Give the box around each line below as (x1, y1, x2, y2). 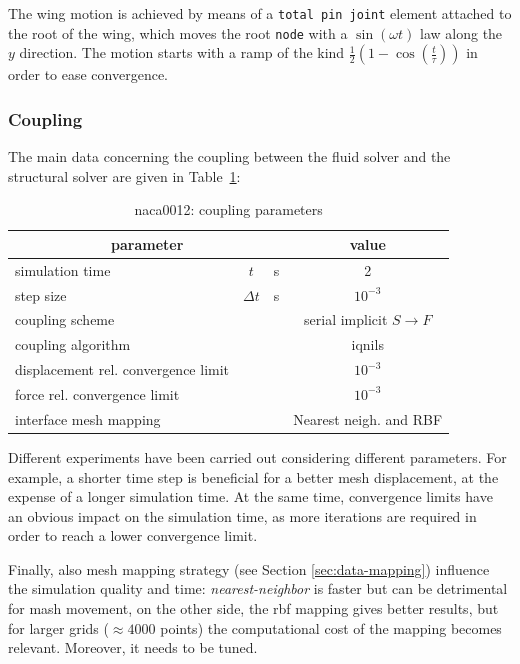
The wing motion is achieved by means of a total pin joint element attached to (8, 3, 512, 23)
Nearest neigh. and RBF (293, 408, 443, 429)
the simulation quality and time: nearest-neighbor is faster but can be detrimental (8, 578, 508, 599)
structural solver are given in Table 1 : (8, 165, 241, 186)
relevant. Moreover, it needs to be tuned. (8, 637, 258, 658)
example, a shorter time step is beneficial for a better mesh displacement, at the (8, 466, 499, 487)
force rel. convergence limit (15, 383, 180, 404)
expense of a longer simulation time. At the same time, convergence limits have (8, 486, 493, 507)
